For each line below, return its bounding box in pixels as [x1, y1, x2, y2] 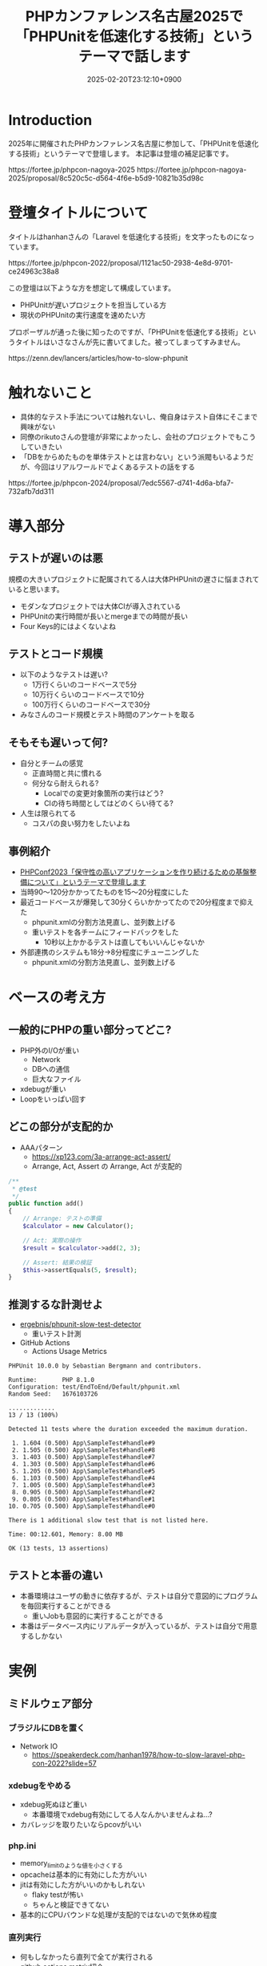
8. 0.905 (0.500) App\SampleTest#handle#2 [11, 1489, 156, 1497]
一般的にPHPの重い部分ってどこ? [8, 1023, 172, 1036]
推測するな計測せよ [8, 1297, 103, 1311]
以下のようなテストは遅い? [19, 670, 108, 679]
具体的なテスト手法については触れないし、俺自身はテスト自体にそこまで [19, 411, 258, 421]
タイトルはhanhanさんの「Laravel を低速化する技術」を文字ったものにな [8, 232, 248, 241]
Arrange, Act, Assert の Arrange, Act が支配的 [31, 1161, 182, 1171]
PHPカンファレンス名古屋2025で [25, 7, 244, 26]
